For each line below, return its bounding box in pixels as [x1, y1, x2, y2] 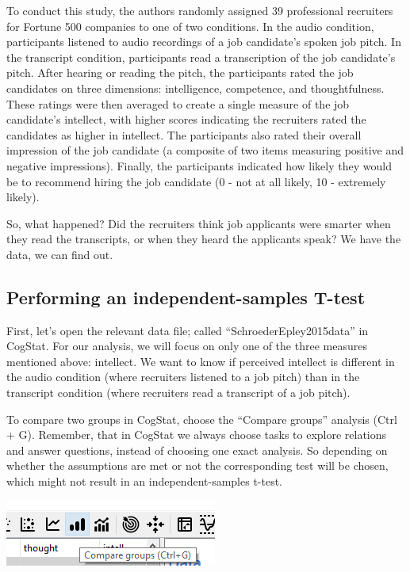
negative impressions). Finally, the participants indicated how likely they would [6, 157, 392, 174]
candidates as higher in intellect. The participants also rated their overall [6, 126, 362, 143]
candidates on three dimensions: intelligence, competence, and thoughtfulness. [6, 79, 385, 96]
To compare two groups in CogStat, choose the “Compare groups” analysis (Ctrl [6, 410, 397, 427]
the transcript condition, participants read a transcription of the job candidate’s [6, 48, 396, 65]
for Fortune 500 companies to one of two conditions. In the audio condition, [6, 17, 374, 34]
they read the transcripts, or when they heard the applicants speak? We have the [6, 231, 401, 247]
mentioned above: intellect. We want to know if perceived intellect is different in [6, 353, 395, 369]
